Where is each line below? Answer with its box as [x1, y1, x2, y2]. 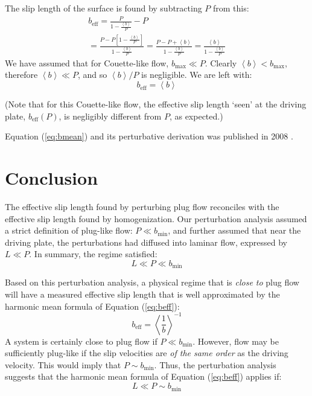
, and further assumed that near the [168, 224, 301, 237]
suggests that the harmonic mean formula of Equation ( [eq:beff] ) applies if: [5, 370, 282, 383]
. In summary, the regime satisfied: [29, 247, 158, 260]
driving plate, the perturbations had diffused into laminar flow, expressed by [5, 235, 288, 248]
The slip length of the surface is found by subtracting [5, 2, 202, 14]
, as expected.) [169, 109, 223, 122]
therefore [5, 68, 38, 81]
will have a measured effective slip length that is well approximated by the [5, 288, 280, 300]
